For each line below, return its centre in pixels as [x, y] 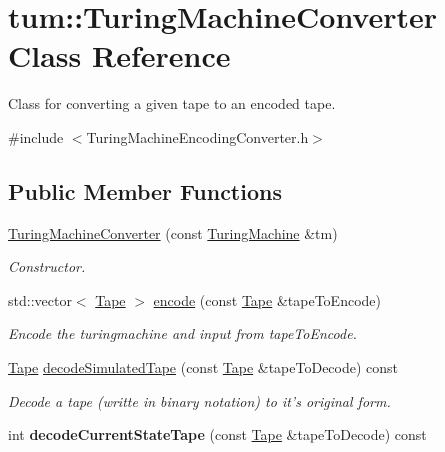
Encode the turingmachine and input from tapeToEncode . [182, 333]
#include [36, 136]
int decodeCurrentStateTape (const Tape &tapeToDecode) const [217, 434]
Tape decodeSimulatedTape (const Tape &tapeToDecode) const [203, 367]
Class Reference [119, 55]
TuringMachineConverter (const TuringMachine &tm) [173, 232]
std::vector [40, 299]
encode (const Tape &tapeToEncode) [267, 299]
